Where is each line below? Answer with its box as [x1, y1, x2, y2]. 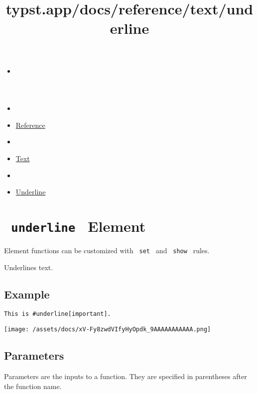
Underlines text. [4, 262, 53, 272]
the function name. [4, 381, 62, 391]
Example [4, 286, 50, 301]
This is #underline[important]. [4, 310, 111, 318]
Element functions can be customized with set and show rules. [4, 245, 210, 255]
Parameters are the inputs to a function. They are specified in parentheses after [4, 371, 247, 381]
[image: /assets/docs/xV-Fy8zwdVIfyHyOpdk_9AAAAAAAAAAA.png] [4, 326, 211, 333]
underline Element [11, 215, 146, 236]
